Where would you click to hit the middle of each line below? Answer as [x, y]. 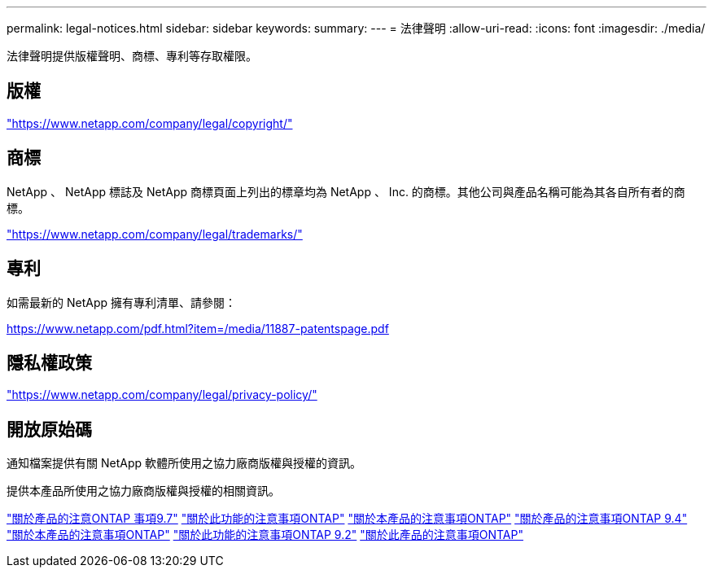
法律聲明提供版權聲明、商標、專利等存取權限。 [132, 56]
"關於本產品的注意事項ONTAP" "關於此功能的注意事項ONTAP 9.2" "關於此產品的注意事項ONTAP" [265, 535]
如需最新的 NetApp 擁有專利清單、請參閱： [121, 302]
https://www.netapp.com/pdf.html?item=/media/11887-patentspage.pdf [198, 328]
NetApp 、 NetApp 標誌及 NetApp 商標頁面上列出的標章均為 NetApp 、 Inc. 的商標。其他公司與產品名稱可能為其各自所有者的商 [346, 191]
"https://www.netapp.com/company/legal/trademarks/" [155, 234]
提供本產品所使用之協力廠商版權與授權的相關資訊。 [143, 491]
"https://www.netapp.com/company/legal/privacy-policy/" [162, 395]
